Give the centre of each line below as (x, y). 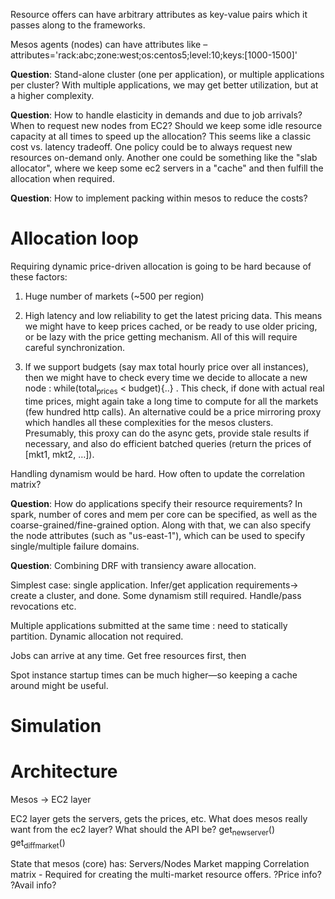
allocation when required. (62, 178)
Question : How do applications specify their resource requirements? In (156, 503)
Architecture (64, 771)
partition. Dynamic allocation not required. (97, 636)
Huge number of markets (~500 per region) (114, 296)
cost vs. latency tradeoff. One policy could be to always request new (151, 147)
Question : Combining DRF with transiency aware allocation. (133, 565)
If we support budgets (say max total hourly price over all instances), (166, 366)
